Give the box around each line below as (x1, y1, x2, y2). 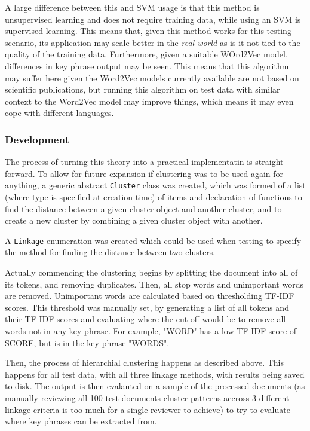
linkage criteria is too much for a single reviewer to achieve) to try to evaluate (5, 403, 290, 415)
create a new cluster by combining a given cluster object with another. (5, 214, 263, 227)
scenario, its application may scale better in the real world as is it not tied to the (5, 36, 300, 48)
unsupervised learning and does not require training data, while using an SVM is (5, 13, 301, 25)
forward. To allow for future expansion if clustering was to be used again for (5, 167, 284, 179)
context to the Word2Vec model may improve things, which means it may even (5, 94, 294, 107)
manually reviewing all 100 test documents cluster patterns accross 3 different (5, 391, 290, 404)
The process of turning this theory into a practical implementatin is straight (5, 155, 284, 168)
